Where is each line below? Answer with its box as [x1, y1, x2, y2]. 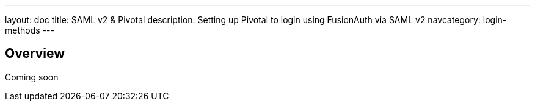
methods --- [5, 25, 54, 35]
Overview [5, 46, 65, 62]
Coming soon [5, 71, 59, 82]
